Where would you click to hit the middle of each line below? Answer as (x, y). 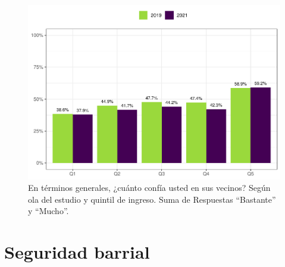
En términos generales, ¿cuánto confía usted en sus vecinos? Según (149, 188)
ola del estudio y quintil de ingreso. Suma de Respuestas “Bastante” (152, 199)
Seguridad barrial (77, 252)
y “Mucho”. (48, 211)
